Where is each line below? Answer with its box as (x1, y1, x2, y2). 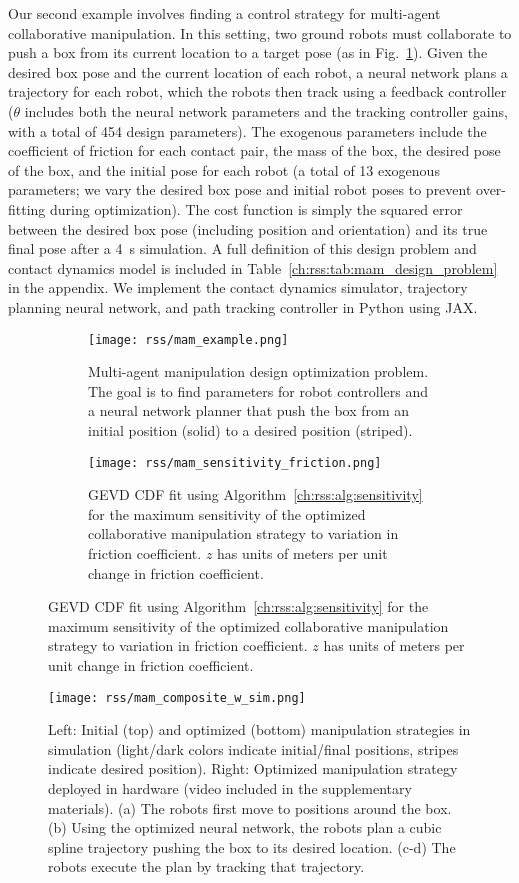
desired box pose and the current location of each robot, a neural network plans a (8, 61, 508, 82)
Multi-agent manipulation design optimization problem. (88, 361, 429, 382)
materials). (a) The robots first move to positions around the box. (48, 797, 452, 818)
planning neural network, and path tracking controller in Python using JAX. (8, 296, 478, 317)
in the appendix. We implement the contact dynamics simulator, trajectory (8, 277, 468, 298)
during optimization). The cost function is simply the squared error (50, 198, 463, 219)
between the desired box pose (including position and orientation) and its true (8, 218, 488, 239)
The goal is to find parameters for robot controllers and (88, 380, 428, 401)
